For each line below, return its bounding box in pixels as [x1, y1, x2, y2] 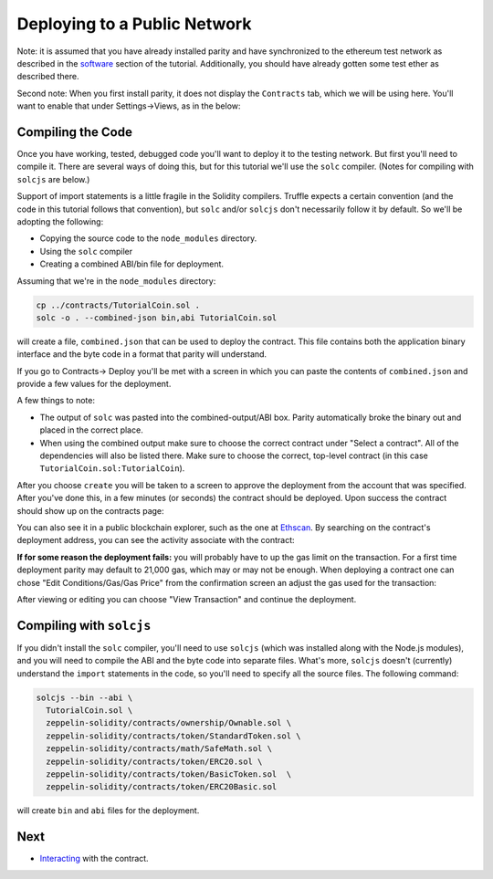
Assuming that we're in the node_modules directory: [16, 275, 216, 287]
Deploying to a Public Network [16, 14, 252, 34]
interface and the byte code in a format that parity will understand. [16, 349, 267, 360]
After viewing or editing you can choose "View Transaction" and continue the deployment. [16, 593, 357, 604]
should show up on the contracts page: [16, 505, 164, 516]
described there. [16, 71, 79, 82]
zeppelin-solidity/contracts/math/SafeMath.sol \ [46, 744, 273, 754]
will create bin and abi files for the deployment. [16, 805, 200, 816]
